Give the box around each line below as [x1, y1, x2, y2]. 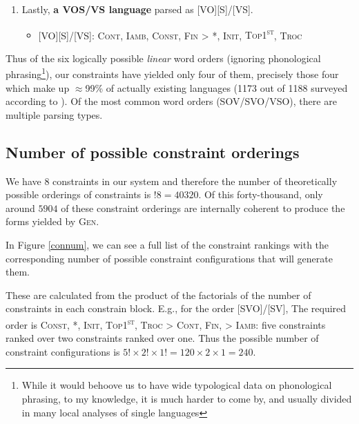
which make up [6, 80, 70, 95]
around [6, 200, 35, 215]
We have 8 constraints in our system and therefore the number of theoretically [6, 173, 338, 188]
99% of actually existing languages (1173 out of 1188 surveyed [85, 80, 348, 95]
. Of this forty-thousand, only [198, 187, 323, 202]
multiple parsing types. [6, 107, 103, 122]
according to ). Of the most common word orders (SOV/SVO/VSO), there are [6, 94, 337, 108]
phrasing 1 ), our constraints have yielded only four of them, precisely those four [6, 65, 339, 81]
